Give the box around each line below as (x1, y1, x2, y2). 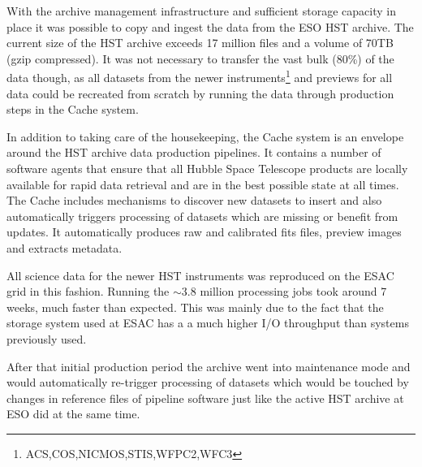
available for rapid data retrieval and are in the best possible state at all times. (6, 175, 399, 192)
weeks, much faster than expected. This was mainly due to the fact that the (6, 298, 384, 315)
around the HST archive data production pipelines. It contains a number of (6, 144, 381, 161)
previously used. (6, 330, 87, 347)
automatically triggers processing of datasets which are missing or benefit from (6, 207, 398, 224)
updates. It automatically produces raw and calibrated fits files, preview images (6, 223, 402, 240)
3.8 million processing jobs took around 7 (181, 283, 387, 300)
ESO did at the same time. (6, 405, 140, 422)
